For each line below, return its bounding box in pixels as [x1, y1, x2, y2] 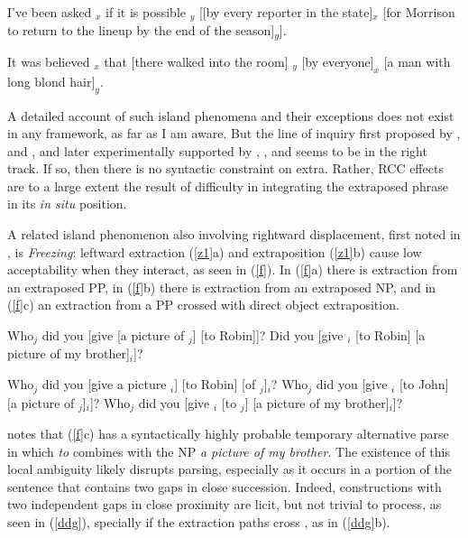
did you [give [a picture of [41, 326, 185, 345]
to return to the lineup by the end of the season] [7, 21, 275, 40]
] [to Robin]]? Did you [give [192, 326, 344, 345]
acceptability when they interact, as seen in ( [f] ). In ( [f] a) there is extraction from [7, 260, 458, 279]
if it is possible [106, 3, 187, 21]
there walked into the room [134, 51, 285, 70]
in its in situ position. [7, 194, 127, 213]
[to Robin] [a [355, 326, 426, 345]
